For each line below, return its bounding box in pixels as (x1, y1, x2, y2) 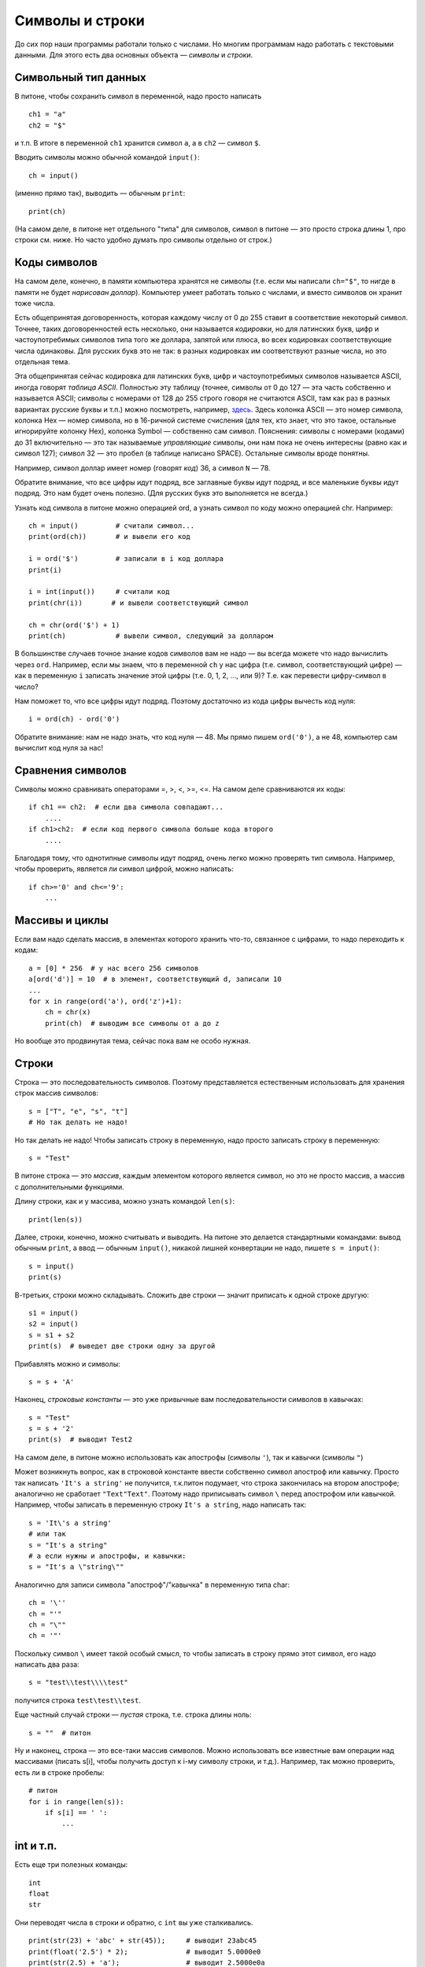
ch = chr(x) (44, 1008, 91, 1017)
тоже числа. (14, 299, 55, 308)
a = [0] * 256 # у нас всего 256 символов (28, 964, 199, 972)
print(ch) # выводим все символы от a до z (44, 1019, 220, 1028)
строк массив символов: (14, 1088, 98, 1098)
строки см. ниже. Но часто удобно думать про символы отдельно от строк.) (14, 235, 273, 245)
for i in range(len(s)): (28, 1797, 124, 1806)
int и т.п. (14, 1840, 57, 1853)
